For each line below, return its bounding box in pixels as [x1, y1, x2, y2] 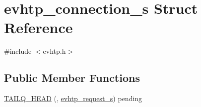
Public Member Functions [4, 70, 140, 85]
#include [4, 46, 32, 56]
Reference [4, 17, 73, 37]
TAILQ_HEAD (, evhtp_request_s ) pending [4, 93, 142, 104]
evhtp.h [43, 46, 66, 56]
